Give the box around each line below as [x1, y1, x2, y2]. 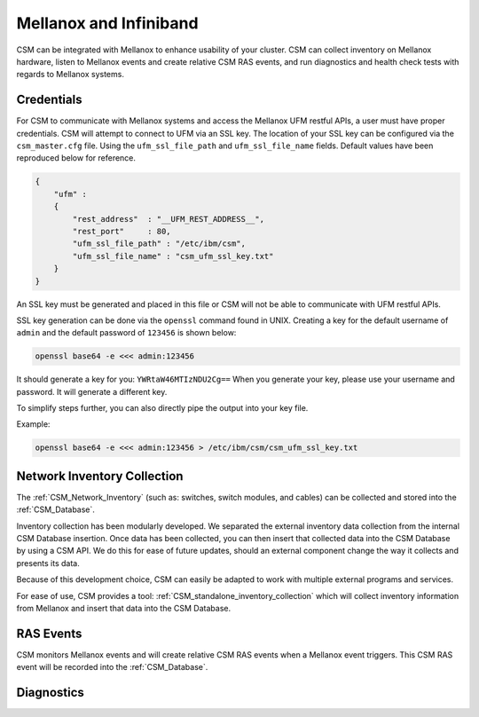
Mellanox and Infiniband [16, 13, 199, 33]
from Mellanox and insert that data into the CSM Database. [16, 603, 231, 614]
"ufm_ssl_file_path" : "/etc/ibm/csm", [72, 239, 246, 248]
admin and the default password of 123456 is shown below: [16, 327, 237, 338]
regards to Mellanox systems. [16, 69, 124, 80]
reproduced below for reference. [16, 153, 137, 163]
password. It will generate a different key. [16, 386, 168, 397]
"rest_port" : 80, [72, 226, 172, 236]
